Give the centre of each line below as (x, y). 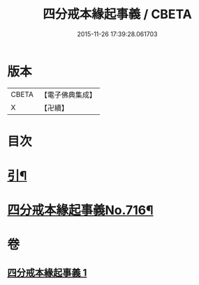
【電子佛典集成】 (68, 95)
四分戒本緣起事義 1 (47, 272)
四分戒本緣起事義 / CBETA (117, 14)
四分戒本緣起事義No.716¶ (80, 210)
